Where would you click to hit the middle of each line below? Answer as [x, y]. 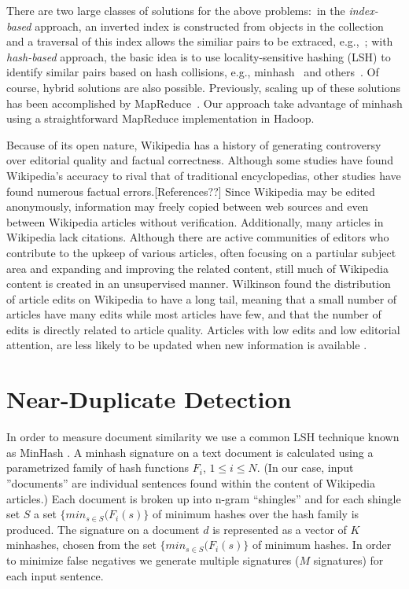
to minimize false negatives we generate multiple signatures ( [153, 560]
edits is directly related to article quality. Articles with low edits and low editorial [203, 329]
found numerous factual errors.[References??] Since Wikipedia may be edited [191, 191]
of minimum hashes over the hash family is [256, 514]
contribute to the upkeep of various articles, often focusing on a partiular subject [201, 252]
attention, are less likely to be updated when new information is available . [187, 345]
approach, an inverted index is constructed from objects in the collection [209, 26]
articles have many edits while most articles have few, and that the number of [194, 314]
